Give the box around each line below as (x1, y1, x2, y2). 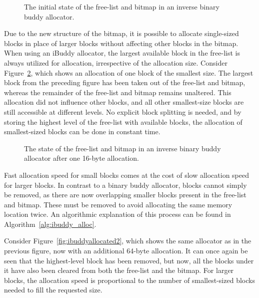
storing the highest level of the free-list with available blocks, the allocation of (4, 116, 242, 127)
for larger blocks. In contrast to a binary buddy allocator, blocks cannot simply (4, 179, 247, 190)
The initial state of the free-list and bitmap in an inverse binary (24, 2, 219, 12)
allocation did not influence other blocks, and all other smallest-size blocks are (4, 97, 244, 107)
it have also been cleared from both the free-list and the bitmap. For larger (4, 265, 234, 275)
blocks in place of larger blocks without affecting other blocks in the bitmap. (4, 38, 238, 48)
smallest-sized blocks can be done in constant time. (4, 126, 160, 137)
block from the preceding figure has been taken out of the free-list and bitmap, (4, 77, 245, 88)
